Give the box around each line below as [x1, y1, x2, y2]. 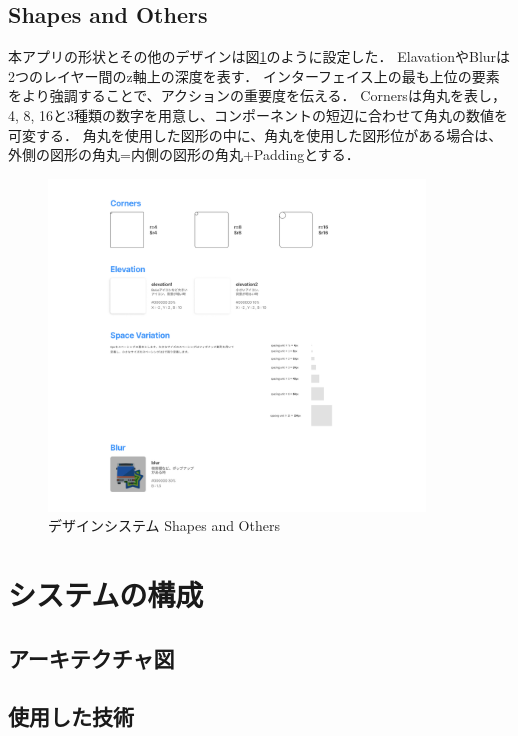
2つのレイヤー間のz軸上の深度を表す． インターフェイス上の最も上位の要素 [8, 65, 500, 86]
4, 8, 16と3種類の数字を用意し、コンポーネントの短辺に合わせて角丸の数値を [8, 104, 509, 125]
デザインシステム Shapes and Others [48, 515, 280, 536]
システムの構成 [8, 574, 204, 615]
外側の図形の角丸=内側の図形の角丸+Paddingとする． [8, 144, 360, 165]
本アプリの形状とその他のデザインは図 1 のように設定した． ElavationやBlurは [8, 46, 511, 67]
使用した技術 [8, 701, 134, 732]
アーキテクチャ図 [8, 642, 175, 673]
